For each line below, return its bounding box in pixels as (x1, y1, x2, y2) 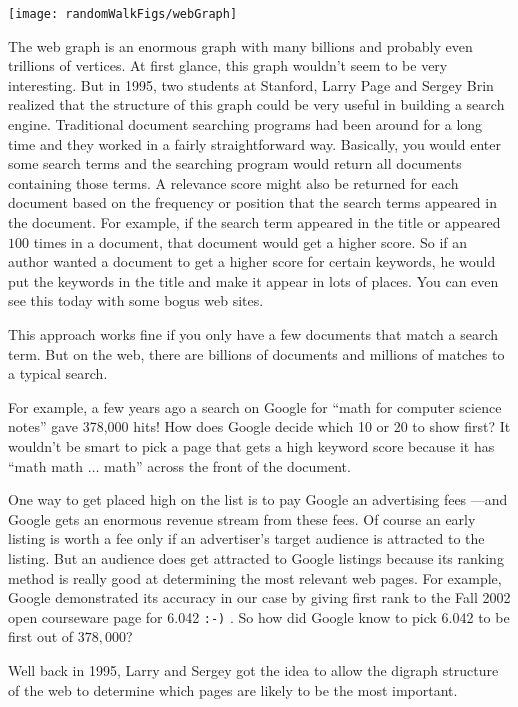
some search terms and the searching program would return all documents (8, 153, 462, 174)
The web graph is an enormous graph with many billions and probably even (8, 35, 473, 56)
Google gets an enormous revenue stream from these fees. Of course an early (8, 508, 476, 529)
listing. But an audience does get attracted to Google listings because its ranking (8, 547, 504, 568)
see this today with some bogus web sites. (8, 290, 264, 311)
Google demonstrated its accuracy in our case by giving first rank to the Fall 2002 (8, 587, 511, 608)
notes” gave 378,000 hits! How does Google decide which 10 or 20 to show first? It (8, 416, 511, 437)
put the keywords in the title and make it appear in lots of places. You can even (8, 270, 499, 291)
